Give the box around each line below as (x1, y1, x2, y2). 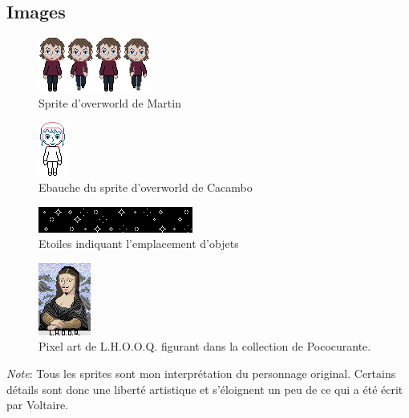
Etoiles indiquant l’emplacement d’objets (38, 235, 239, 252)
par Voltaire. (6, 396, 69, 413)
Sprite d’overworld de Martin (38, 94, 181, 111)
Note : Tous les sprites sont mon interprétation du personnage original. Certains (6, 364, 396, 381)
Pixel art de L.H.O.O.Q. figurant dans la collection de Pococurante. (38, 338, 371, 355)
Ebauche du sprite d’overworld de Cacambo (38, 178, 253, 195)
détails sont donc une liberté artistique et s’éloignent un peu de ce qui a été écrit (6, 380, 403, 397)
